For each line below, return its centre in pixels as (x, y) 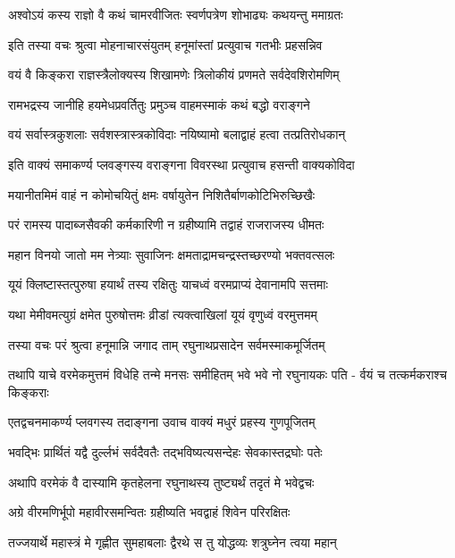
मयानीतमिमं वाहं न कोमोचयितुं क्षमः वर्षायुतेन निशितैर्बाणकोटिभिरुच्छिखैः (162, 194)
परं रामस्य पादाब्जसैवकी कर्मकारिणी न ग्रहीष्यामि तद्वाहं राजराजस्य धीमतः (166, 225)
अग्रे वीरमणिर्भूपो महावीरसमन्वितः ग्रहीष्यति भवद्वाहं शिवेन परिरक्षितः (149, 512)
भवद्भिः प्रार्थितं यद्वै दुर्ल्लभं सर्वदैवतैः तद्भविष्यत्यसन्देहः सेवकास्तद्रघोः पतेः (165, 451)
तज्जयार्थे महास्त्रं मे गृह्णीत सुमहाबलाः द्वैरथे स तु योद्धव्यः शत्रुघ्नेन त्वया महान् (173, 541)
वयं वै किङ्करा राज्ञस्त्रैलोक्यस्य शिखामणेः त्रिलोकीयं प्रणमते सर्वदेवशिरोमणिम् (174, 75)
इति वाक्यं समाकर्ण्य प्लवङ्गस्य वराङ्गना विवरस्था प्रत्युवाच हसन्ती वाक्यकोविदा (181, 164)
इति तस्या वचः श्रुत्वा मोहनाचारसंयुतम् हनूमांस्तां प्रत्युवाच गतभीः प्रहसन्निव (165, 44)
